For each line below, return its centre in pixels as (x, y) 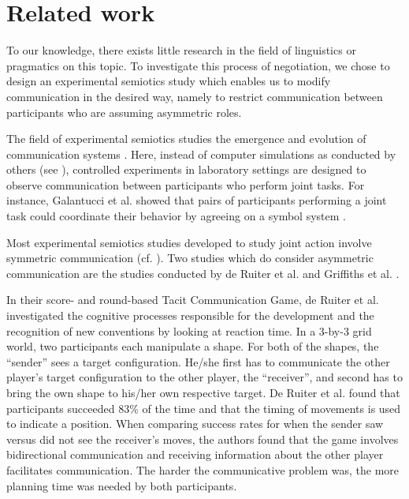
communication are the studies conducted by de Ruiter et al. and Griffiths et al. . (203, 273)
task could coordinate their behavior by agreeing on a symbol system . (176, 216)
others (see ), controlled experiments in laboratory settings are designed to (186, 169)
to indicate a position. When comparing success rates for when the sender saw (195, 424)
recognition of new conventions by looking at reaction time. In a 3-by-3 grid (189, 330)
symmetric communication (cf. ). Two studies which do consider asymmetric (190, 258)
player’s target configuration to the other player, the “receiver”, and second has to (204, 377)
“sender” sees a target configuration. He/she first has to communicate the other (198, 361)
